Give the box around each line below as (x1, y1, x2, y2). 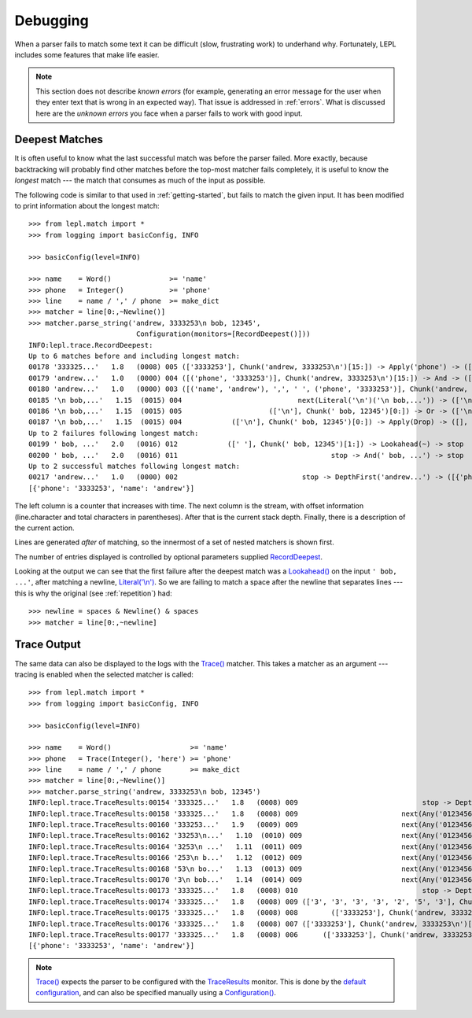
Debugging (14, 12, 90, 29)
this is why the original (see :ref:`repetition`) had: (14, 588, 172, 598)
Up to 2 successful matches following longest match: (28, 461, 240, 470)
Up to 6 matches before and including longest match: (28, 352, 240, 361)
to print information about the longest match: (14, 201, 160, 210)
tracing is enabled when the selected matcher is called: (14, 669, 194, 679)
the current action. (14, 523, 75, 533)
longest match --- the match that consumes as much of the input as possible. (14, 175, 266, 185)
